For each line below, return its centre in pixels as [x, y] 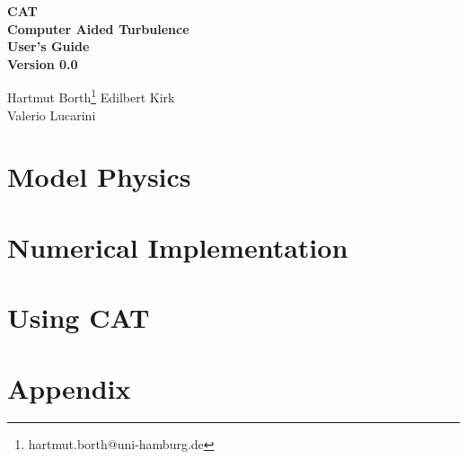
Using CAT [79, 318]
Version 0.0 [43, 63]
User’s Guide [48, 46]
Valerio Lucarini [52, 115]
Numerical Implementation [178, 247]
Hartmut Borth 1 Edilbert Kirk [91, 96]
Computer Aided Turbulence [98, 28]
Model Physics [99, 177]
